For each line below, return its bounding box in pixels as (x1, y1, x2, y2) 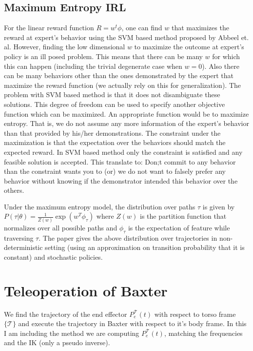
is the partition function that (140, 211, 227, 221)
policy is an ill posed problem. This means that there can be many (4, 51, 203, 61)
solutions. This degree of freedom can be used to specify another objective (4, 99, 225, 109)
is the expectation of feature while (128, 222, 230, 232)
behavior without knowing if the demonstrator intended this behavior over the (4, 175, 238, 186)
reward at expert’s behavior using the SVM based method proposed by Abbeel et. (4, 32, 249, 42)
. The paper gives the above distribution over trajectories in (39, 232, 217, 243)
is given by (202, 201, 235, 211)
